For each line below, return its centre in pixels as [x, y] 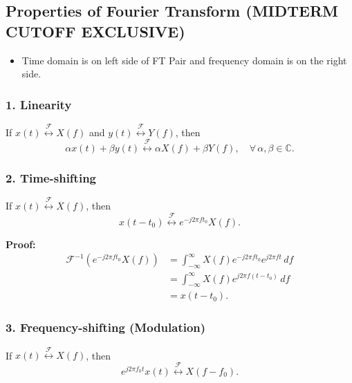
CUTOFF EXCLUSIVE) [95, 31]
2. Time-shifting [51, 178]
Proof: [21, 244]
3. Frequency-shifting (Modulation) [106, 327]
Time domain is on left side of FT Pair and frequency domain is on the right [184, 60]
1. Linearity [39, 104]
